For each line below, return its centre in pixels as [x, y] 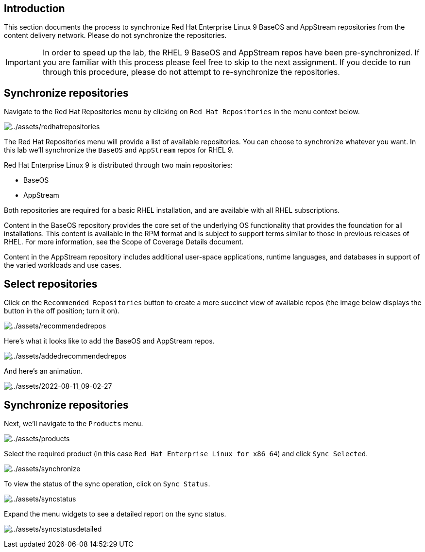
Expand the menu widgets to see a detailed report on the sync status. [115, 514]
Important [23, 62]
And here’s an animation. [43, 371]
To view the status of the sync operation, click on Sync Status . [107, 483]
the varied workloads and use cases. [63, 265]
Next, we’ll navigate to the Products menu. [74, 423]
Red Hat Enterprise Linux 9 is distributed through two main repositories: [118, 165]
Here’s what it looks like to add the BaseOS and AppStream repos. [109, 341]
